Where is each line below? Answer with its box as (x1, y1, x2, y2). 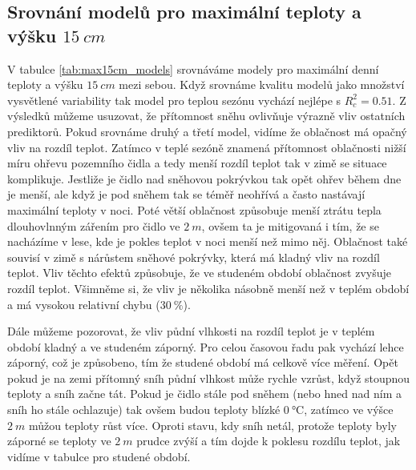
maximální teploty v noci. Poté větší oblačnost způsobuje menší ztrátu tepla (7, 201, 382, 218)
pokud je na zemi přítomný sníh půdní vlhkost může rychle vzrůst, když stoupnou (7, 369, 410, 386)
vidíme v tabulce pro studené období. (7, 448, 191, 464)
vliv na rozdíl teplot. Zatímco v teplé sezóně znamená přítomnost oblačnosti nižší (7, 139, 406, 155)
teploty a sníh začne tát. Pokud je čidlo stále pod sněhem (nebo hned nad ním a (7, 385, 402, 402)
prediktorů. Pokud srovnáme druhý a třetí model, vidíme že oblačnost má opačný (7, 123, 407, 139)
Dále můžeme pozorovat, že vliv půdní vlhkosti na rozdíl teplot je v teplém (7, 323, 375, 339)
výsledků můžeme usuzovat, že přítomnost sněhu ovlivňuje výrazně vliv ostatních (7, 107, 406, 124)
